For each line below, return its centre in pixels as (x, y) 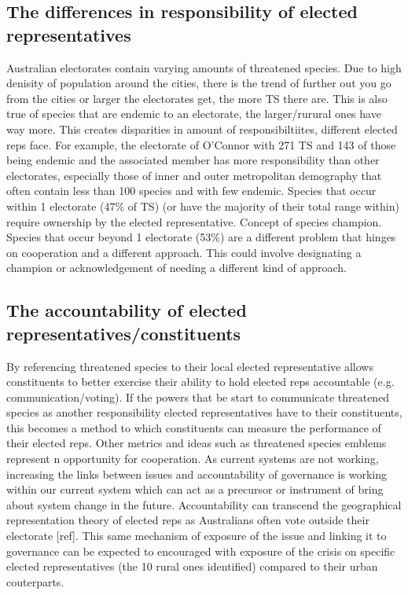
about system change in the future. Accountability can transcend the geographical (204, 504)
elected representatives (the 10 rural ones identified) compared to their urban (192, 566)
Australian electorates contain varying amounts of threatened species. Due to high (204, 67)
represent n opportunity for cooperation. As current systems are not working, (193, 459)
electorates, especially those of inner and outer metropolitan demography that (194, 175)
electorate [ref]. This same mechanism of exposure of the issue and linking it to (197, 536)
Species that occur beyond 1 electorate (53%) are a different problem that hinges (201, 237)
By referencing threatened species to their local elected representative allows (190, 366)
